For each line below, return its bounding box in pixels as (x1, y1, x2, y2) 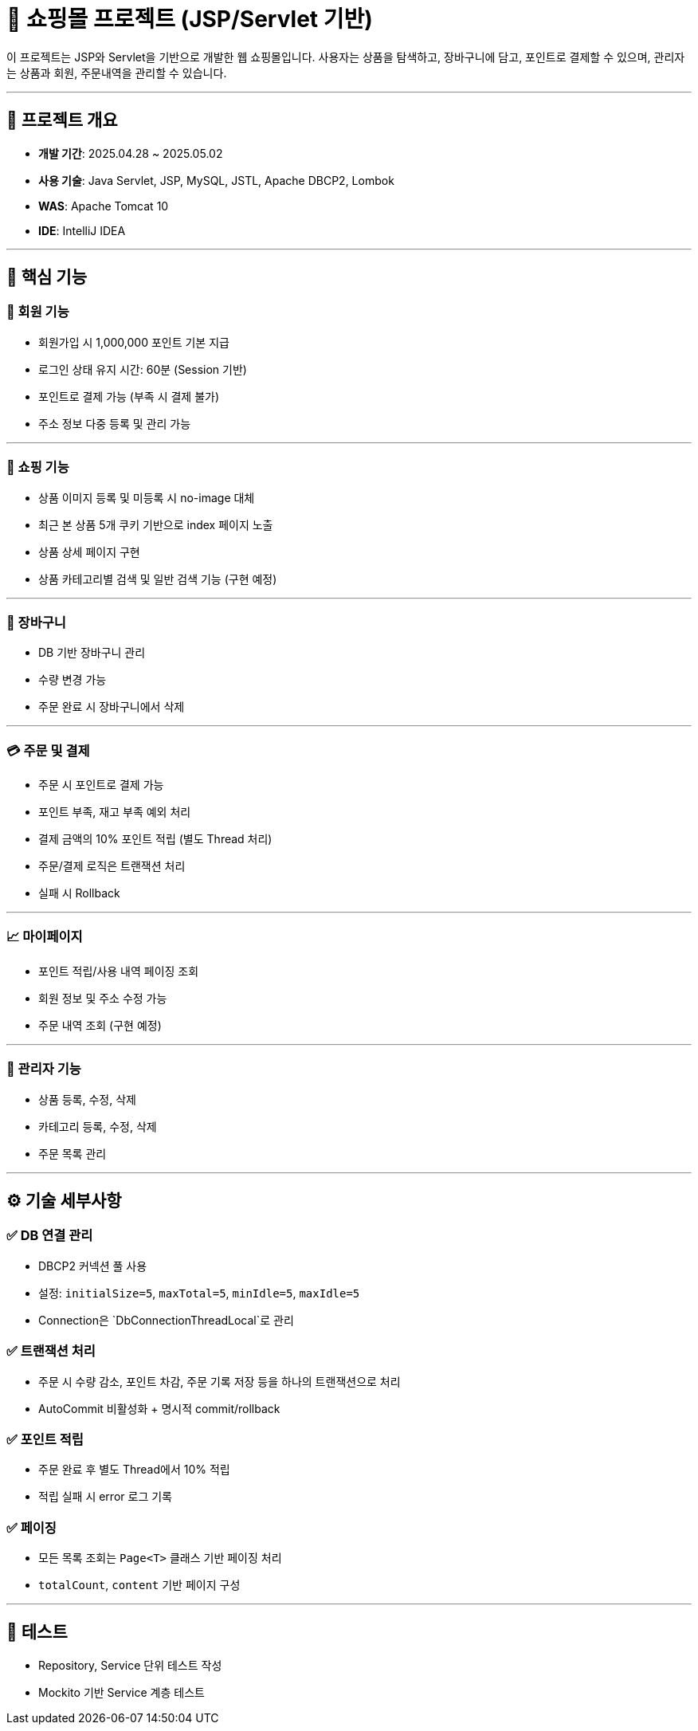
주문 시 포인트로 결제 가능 (38, 778, 164, 792)
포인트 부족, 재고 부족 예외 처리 (38, 805, 191, 819)
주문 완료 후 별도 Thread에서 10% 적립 (38, 1462, 230, 1477)
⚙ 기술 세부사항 (6, 1190, 122, 1211)
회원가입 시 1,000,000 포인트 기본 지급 (38, 335, 229, 349)
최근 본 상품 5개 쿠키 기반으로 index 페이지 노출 (38, 517, 273, 532)
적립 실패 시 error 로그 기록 (38, 1490, 172, 1504)
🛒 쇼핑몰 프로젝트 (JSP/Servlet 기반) (6, 6, 373, 33)
